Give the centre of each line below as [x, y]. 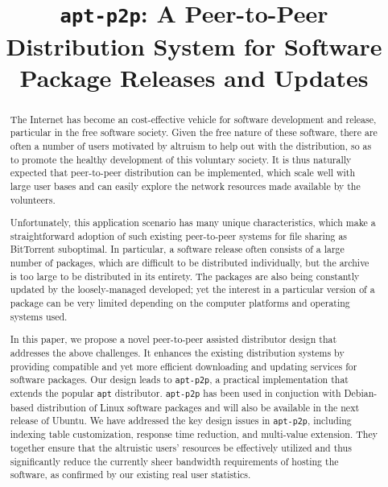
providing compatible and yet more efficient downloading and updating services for [184, 366]
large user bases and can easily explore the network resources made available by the [185, 186]
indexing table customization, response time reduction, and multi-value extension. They [194, 434]
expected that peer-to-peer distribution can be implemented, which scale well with [183, 173]
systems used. [39, 316]
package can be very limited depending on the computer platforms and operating [180, 303]
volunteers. [33, 199]
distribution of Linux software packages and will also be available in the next [198, 407]
